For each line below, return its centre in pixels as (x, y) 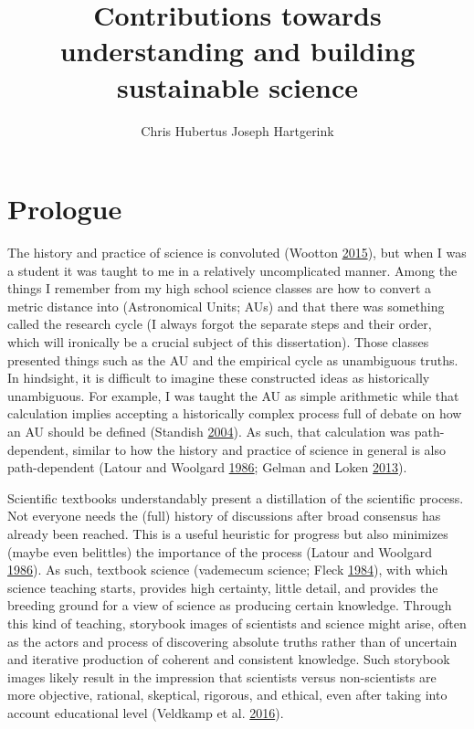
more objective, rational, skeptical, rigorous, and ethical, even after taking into (227, 695)
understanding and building (237, 51)
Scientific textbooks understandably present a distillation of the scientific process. (236, 497)
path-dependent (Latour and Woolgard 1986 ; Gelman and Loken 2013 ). (207, 467)
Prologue (65, 209)
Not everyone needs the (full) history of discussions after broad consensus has (224, 516)
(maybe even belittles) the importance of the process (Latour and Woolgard (220, 551)
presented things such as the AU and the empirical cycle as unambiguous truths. (233, 359)
